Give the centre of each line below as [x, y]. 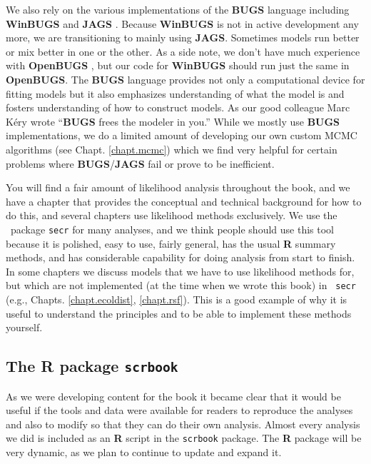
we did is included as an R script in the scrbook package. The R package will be [184, 438]
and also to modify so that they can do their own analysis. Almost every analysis [183, 424]
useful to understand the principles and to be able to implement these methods [179, 313]
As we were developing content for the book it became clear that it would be [173, 396]
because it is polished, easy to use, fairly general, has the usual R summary [171, 243]
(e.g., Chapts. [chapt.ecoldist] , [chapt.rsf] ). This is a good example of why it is [177, 299]
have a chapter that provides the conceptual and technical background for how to [184, 201]
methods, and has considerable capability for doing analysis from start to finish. [181, 257]
